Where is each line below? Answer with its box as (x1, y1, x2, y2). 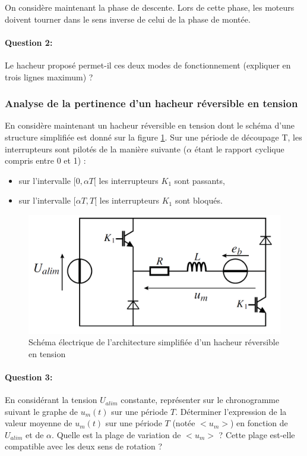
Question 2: (5, 36, 53, 48)
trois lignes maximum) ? (5, 70, 93, 83)
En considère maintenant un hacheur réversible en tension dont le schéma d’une (5, 119, 295, 132)
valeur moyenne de (5, 417, 72, 429)
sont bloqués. (175, 194, 223, 207)
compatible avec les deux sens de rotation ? (5, 440, 163, 452)
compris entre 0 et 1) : (5, 154, 86, 167)
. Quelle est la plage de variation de (52, 428, 181, 441)
